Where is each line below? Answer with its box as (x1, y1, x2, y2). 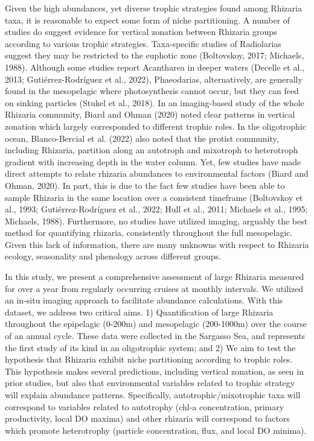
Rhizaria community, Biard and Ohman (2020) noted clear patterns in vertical (5, 108, 295, 121)
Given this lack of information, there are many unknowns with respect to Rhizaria (5, 238, 309, 250)
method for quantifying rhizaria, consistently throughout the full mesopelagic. (5, 226, 293, 239)
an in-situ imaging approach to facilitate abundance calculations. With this (5, 294, 283, 306)
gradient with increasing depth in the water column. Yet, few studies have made (5, 155, 301, 168)
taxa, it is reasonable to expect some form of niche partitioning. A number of (5, 13, 290, 26)
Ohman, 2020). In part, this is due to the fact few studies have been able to (5, 179, 285, 191)
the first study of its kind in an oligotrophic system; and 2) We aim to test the (5, 341, 296, 354)
